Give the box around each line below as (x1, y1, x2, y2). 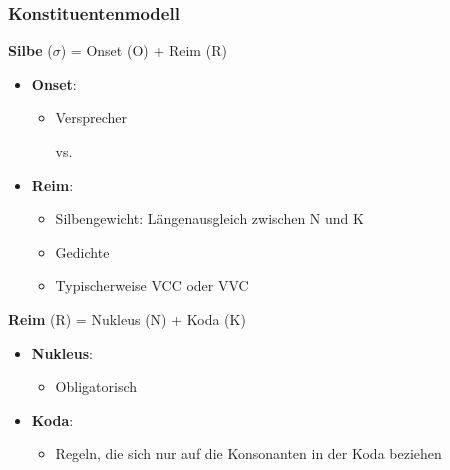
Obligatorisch (55, 376, 138, 397)
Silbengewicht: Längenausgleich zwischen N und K (55, 208, 364, 229)
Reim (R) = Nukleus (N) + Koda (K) (8, 308, 246, 329)
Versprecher (55, 107, 127, 128)
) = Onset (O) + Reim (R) (60, 40, 227, 61)
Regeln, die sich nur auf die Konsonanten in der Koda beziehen (55, 443, 442, 464)
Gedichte (55, 241, 110, 262)
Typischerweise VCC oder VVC (55, 275, 249, 296)
